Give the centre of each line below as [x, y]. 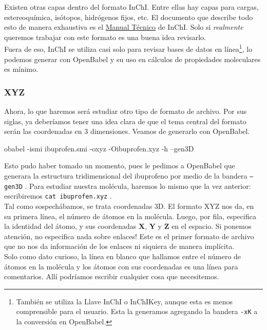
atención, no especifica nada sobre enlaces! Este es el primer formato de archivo [129, 236]
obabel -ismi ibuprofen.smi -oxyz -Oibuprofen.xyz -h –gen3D [99, 148]
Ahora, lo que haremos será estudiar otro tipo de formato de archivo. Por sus [126, 111]
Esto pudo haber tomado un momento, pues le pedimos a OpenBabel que [120, 166]
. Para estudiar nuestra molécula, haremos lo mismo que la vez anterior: [138, 186]
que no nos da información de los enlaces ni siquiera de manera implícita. [119, 246]
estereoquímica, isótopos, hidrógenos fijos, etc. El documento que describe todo [129, 17]
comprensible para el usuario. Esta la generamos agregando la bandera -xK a [137, 311]
